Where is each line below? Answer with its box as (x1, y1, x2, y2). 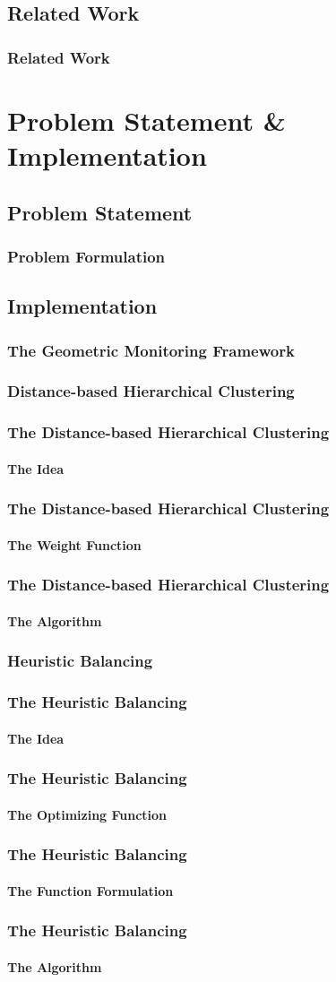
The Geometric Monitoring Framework (7, 339, 295, 361)
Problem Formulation (7, 245, 166, 267)
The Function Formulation (7, 881, 174, 900)
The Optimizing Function (7, 805, 168, 823)
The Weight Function (7, 535, 142, 554)
